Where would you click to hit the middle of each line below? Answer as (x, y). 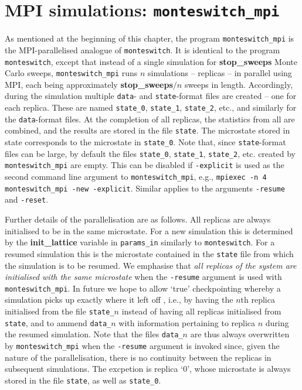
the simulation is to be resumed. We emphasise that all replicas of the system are (151, 265)
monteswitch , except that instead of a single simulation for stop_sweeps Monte (151, 61)
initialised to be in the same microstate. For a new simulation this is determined (149, 230)
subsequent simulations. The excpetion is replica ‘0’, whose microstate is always (148, 369)
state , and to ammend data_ (58, 322)
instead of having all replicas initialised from (201, 311)
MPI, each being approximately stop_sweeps (89, 84)
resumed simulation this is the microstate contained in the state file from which (149, 253)
